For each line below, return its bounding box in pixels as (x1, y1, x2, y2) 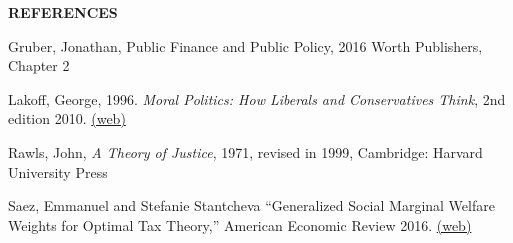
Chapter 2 (8, 55, 70, 76)
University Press (8, 161, 108, 182)
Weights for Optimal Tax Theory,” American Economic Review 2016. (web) (8, 214, 472, 235)
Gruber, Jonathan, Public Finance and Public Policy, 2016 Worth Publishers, (8, 35, 483, 56)
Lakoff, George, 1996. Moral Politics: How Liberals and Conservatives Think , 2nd (8, 88, 506, 109)
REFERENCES (8, 2, 118, 22)
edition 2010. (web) (8, 108, 126, 129)
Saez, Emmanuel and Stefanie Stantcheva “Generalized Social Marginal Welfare (8, 195, 495, 216)
